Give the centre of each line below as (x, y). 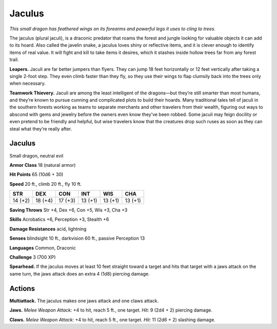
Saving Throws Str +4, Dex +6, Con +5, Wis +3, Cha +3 (68, 210)
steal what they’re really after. (41, 129)
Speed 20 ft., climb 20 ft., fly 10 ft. (46, 184)
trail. (14, 60)
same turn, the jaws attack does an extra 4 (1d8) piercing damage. (80, 274)
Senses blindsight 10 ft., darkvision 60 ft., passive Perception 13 (77, 238)
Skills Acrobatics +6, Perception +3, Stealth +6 (59, 219)
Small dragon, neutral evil (36, 156)
